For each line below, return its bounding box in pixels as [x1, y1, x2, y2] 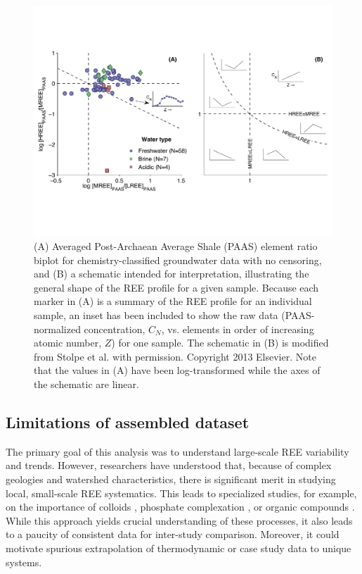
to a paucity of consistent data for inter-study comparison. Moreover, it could [6, 527, 340, 542]
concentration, [84, 321, 146, 336]
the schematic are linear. [34, 377, 139, 392]
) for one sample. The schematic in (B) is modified [111, 335, 329, 350]
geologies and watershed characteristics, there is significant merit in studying [6, 472, 336, 487]
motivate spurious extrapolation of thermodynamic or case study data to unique [6, 541, 351, 555]
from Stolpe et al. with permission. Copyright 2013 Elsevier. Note [34, 349, 316, 363]
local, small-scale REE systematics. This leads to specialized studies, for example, [6, 485, 357, 500]
